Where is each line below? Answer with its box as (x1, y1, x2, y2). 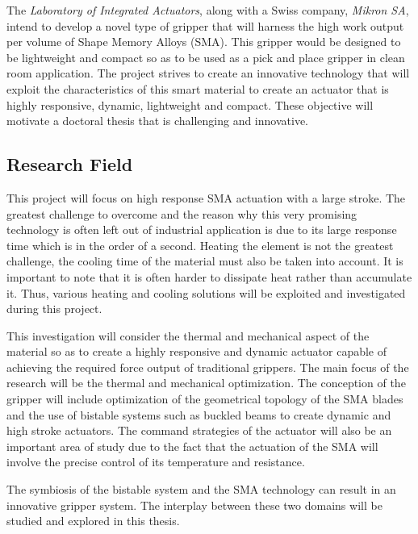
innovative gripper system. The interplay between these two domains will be (6, 496, 382, 513)
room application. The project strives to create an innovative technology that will (6, 65, 410, 81)
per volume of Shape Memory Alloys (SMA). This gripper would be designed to (6, 33, 401, 50)
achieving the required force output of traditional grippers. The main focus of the (6, 358, 409, 375)
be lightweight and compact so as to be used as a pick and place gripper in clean (6, 48, 405, 65)
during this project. (6, 300, 102, 317)
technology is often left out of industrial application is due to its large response (6, 221, 397, 238)
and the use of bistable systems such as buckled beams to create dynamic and (6, 406, 391, 423)
